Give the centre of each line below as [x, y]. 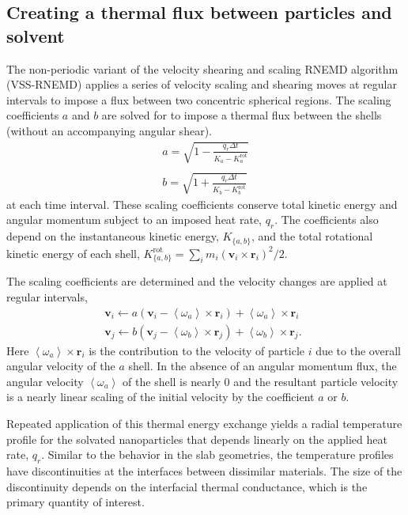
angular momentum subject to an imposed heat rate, [134, 220]
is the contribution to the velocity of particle [196, 350]
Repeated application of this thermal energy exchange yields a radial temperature [204, 424]
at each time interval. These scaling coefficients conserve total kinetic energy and [202, 204]
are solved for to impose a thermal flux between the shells [242, 115]
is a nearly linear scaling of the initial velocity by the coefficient [161, 397]
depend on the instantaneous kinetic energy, [113, 236]
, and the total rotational [312, 236]
